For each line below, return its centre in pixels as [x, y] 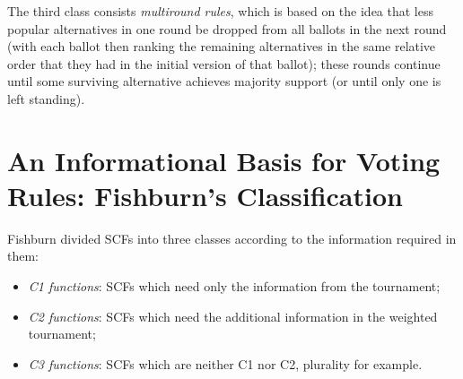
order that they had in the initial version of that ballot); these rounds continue [224, 63]
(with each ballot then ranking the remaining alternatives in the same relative [222, 46]
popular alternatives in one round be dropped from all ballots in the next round [227, 28]
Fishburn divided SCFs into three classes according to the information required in [232, 238]
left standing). [46, 98]
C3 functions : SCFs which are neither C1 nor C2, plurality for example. [225, 363]
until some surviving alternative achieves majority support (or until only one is [224, 81]
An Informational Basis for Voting [224, 160]
